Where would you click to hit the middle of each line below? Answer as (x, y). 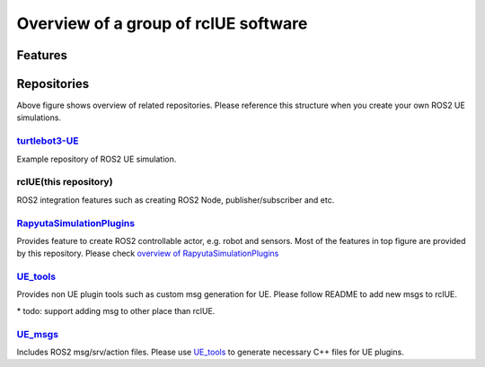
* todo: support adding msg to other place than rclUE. (116, 310)
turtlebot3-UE (48, 141)
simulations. (39, 118)
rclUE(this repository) (65, 182)
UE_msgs (37, 334)
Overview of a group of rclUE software (162, 23)
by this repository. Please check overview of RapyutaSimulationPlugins (148, 253)
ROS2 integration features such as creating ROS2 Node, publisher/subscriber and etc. (176, 200)
